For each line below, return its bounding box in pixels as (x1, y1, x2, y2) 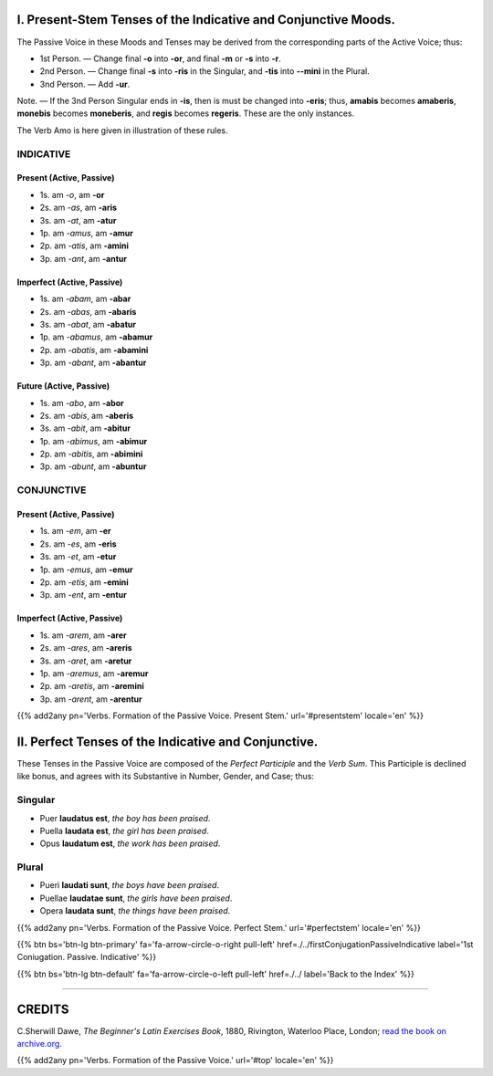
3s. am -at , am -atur (39, 214, 117, 225)
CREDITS (16, 1001, 69, 1017)
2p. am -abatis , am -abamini (39, 344, 149, 355)
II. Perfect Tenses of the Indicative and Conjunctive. (16, 734, 319, 749)
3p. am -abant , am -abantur (39, 357, 147, 369)
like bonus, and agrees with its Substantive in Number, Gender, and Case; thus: (16, 771, 315, 782)
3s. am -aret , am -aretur (39, 655, 132, 666)
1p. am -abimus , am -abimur (39, 435, 148, 446)
